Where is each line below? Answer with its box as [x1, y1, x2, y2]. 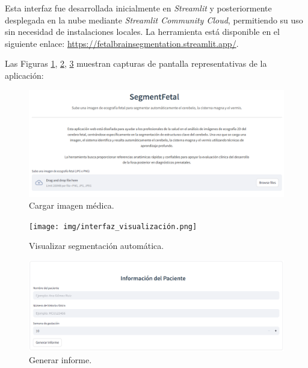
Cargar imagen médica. [29, 199, 114, 212]
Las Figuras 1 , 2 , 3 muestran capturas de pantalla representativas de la [5, 57, 267, 70]
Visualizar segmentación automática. [29, 239, 164, 252]
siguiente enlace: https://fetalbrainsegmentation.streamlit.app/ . [5, 37, 239, 49]
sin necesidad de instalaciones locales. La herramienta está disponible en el [5, 25, 280, 38]
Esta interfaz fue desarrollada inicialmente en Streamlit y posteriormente [5, 2, 272, 14]
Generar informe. [29, 353, 92, 366]
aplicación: [5, 69, 44, 81]
